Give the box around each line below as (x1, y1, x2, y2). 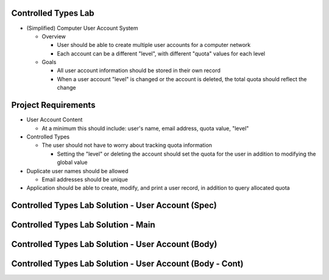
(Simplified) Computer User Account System (26, 24, 138, 32)
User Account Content (26, 116, 83, 123)
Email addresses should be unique (41, 176, 128, 183)
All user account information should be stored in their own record (57, 67, 221, 74)
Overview (41, 32, 66, 40)
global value (57, 159, 88, 166)
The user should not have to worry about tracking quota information (41, 142, 213, 149)
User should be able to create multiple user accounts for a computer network (57, 41, 251, 49)
